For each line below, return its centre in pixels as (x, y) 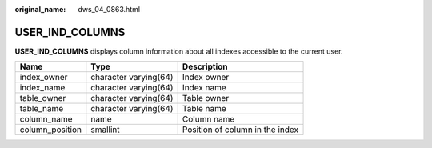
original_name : (40, 9)
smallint (105, 130)
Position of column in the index (240, 130)
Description (205, 66)
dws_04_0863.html (109, 9)
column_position (50, 130)
